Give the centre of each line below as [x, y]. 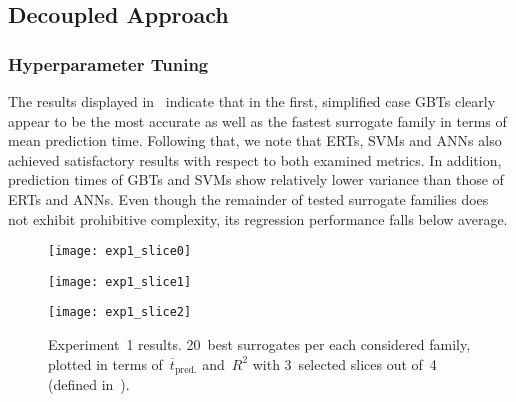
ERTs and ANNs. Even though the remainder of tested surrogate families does [248, 198]
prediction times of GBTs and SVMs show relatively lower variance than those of [256, 179]
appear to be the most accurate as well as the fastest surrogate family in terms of [257, 120]
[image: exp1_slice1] [120, 281]
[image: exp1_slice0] [120, 251]
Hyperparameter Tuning [108, 63]
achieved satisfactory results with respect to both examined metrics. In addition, [255, 159]
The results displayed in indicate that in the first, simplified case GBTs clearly [252, 101]
